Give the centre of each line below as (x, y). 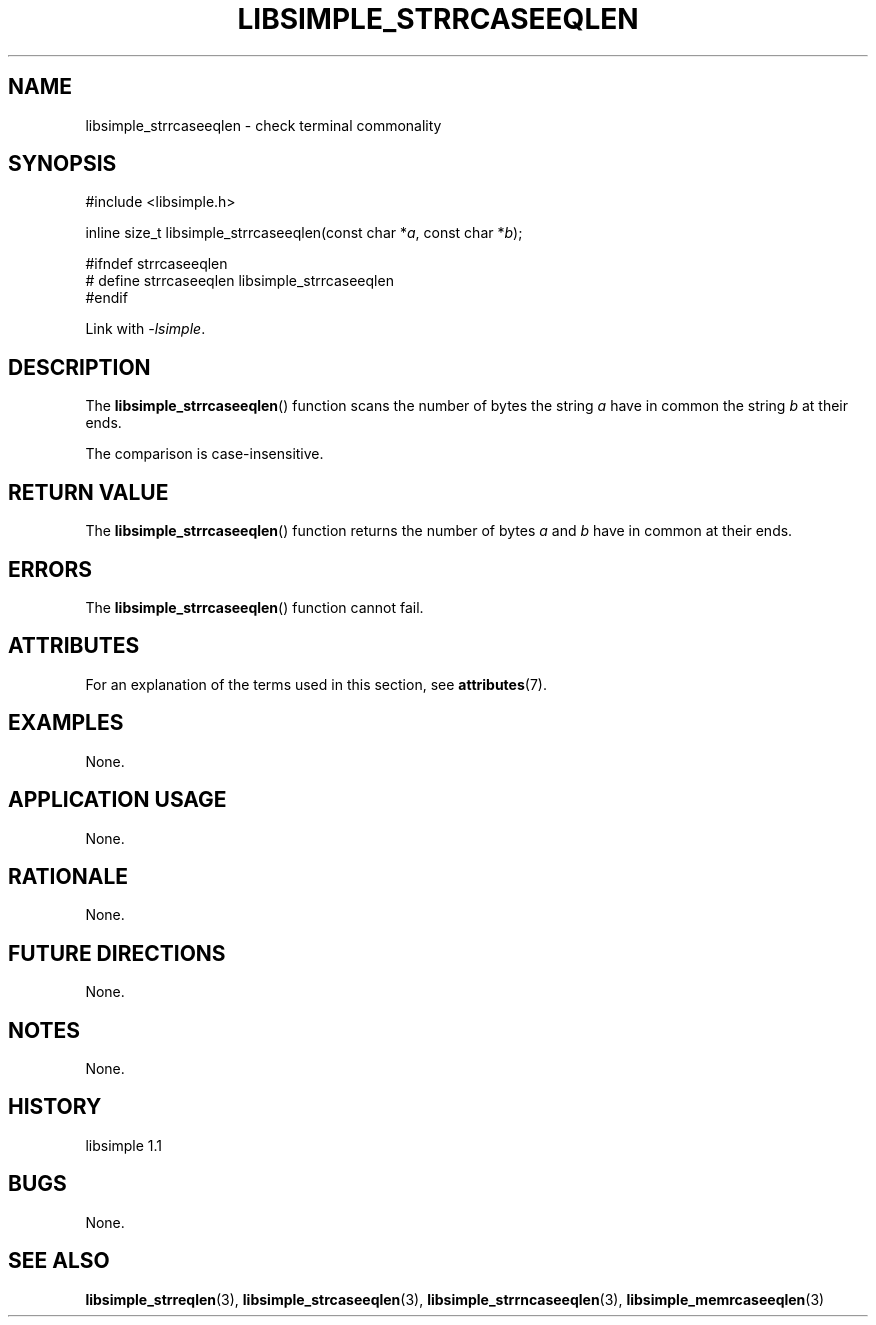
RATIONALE (68, 876)
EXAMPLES (66, 723)
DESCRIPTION (79, 367)
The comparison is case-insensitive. (204, 454)
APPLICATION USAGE (117, 800)
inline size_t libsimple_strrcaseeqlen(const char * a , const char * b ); (304, 233)
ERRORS (50, 569)
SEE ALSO (59, 1261)
